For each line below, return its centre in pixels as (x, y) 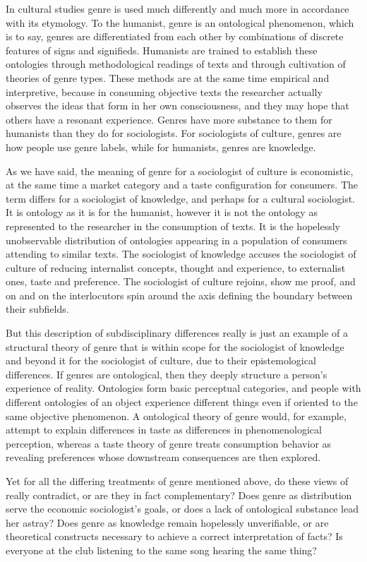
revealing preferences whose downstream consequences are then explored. (163, 457)
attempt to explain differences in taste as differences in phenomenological (164, 430)
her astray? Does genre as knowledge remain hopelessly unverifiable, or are (167, 522)
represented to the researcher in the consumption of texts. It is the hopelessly (173, 226)
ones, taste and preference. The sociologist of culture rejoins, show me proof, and (181, 281)
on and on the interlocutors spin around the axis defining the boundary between (179, 295)
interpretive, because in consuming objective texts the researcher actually (164, 91)
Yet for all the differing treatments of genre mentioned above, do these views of (177, 481)
